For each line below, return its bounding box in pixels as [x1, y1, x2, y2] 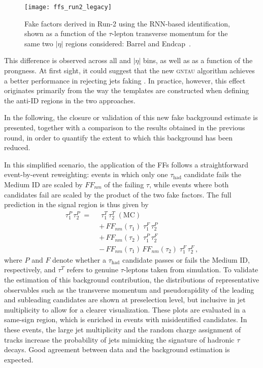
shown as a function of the [24, 28, 107, 39]
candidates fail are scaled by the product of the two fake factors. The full [4, 189, 232, 200]
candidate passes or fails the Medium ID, [122, 254, 250, 265]
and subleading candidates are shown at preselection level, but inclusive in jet [4, 294, 246, 305]
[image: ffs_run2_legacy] [24, 4, 112, 11]
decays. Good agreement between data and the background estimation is [4, 344, 230, 355]
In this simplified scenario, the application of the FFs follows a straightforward [4, 159, 248, 169]
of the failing [104, 179, 144, 189]
